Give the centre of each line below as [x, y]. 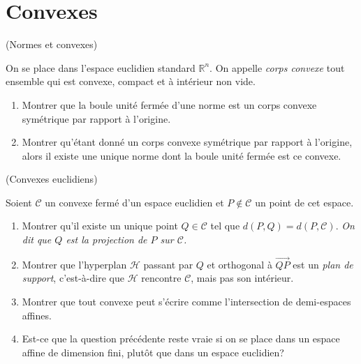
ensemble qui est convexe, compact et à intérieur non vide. [131, 81]
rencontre [161, 278]
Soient [19, 202]
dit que [37, 240]
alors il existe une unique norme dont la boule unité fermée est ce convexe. [182, 155]
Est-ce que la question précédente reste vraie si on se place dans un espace [181, 339]
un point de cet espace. [304, 202]
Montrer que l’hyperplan [74, 264]
